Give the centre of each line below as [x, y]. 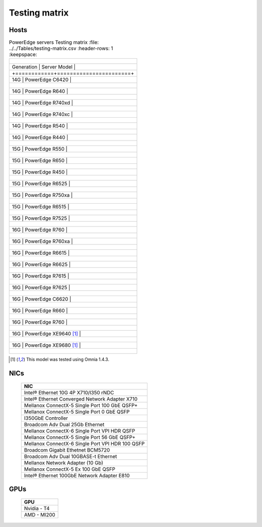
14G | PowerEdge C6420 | [42, 80]
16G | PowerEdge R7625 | [41, 288]
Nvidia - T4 [37, 508]
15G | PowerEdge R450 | [40, 172]
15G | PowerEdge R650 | [40, 160]
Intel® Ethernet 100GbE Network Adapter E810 [77, 475]
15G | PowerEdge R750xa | [42, 195]
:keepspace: [23, 54]
